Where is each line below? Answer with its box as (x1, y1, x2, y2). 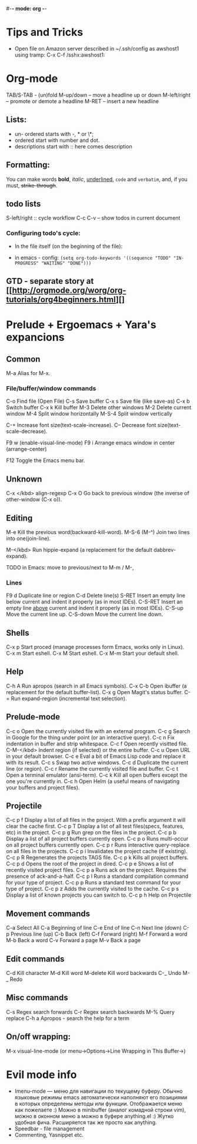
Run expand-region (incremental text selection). (11, 695, 127, 702)
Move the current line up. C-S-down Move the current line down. (6, 611, 163, 618)
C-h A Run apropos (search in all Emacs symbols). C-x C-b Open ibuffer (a (6, 682, 187, 689)
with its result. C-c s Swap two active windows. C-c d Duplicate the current (6, 759, 189, 766)
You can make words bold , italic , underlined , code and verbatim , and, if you (6, 175, 188, 183)
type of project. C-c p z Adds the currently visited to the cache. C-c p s (6, 886, 179, 893)
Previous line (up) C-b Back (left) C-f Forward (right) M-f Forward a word (11, 930, 188, 938)
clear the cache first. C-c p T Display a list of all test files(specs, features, (6, 823, 184, 830)
